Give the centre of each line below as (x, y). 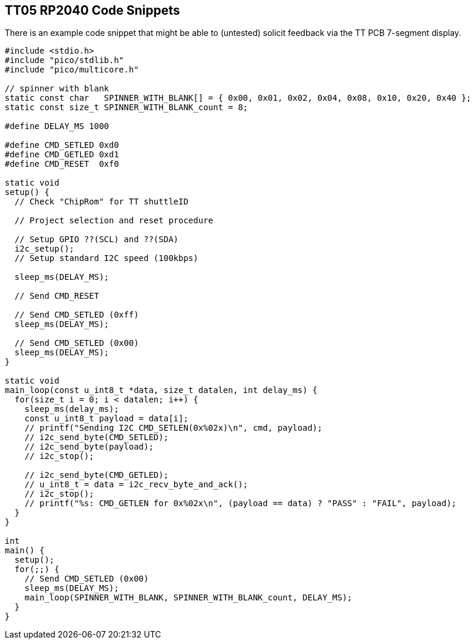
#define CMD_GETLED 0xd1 (62, 155)
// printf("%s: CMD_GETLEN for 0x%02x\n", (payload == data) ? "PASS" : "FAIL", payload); (241, 503)
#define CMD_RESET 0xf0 (62, 164)
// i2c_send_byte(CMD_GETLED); (97, 475)
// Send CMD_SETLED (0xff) (77, 315)
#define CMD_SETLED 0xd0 (62, 145)
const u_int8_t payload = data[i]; (106, 419)
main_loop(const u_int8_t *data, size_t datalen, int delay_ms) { (161, 390)
